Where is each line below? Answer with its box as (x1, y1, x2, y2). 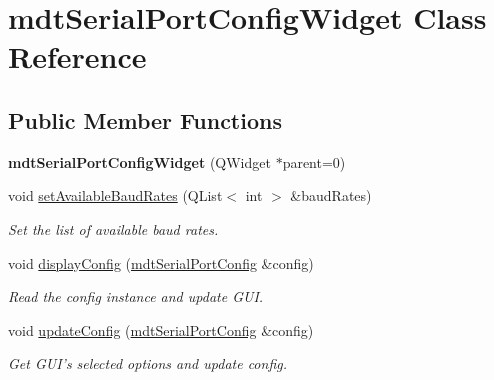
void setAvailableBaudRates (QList (8, 185, 223, 206)
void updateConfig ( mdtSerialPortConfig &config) (8, 319, 314, 340)
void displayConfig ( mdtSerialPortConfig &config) (8, 252, 314, 273)
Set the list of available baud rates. (8, 218, 219, 239)
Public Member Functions (8, 104, 282, 135)
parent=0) (282, 151, 346, 172)
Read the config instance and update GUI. (8, 286, 264, 307)
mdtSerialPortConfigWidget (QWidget (8, 151, 271, 172)
